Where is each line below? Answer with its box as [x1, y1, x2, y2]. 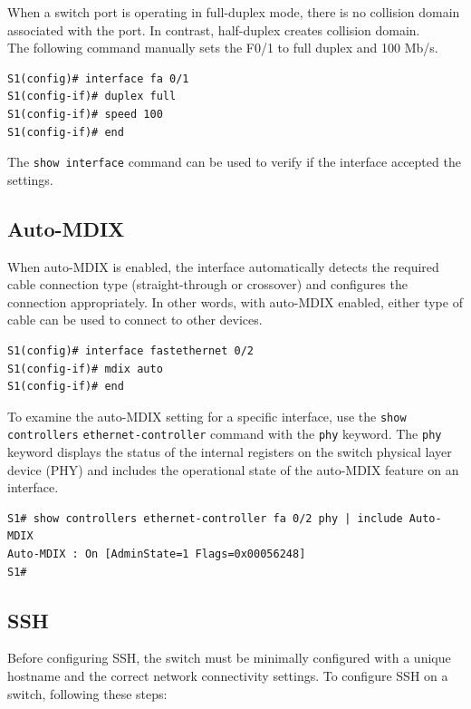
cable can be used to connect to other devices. [7, 310, 263, 329]
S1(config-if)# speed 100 [7, 107, 163, 121]
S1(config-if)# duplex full [7, 90, 177, 103]
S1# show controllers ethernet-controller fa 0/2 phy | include [7, 511, 403, 525]
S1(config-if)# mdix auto [7, 362, 163, 375]
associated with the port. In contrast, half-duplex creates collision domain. [7, 20, 420, 39]
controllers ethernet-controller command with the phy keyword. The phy [7, 424, 442, 443]
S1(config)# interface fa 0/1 [7, 72, 189, 85]
